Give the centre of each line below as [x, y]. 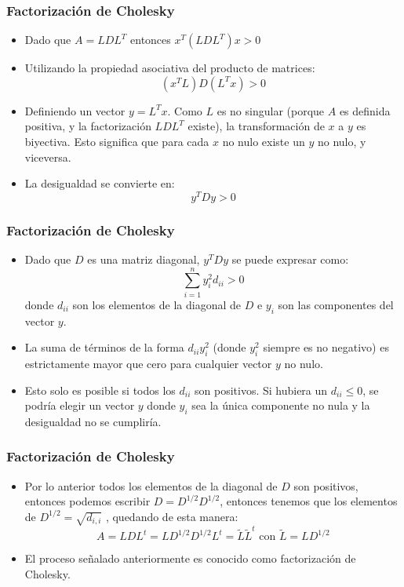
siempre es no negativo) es [326, 347]
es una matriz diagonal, [144, 259]
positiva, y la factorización [88, 126]
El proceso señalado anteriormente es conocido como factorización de [190, 558]
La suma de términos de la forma [104, 347]
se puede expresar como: [290, 259]
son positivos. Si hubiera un [261, 390]
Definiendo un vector [75, 110]
